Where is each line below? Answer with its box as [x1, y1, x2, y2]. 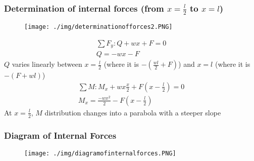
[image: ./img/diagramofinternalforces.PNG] [24, 149, 176, 157]
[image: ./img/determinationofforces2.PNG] [24, 23, 173, 30]
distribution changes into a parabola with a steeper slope [44, 107, 221, 117]
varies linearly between [12, 59, 82, 69]
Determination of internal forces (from [4, 2, 164, 14]
